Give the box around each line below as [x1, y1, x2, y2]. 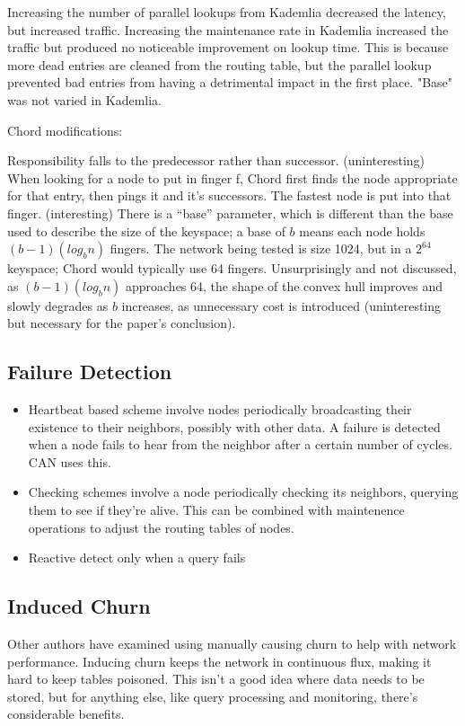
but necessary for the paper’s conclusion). [7, 314, 236, 332]
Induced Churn [7, 592, 151, 620]
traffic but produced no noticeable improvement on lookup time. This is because [7, 38, 449, 57]
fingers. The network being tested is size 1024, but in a [110, 239, 412, 258]
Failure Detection [7, 358, 172, 385]
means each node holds [299, 221, 426, 240]
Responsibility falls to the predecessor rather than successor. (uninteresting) [7, 151, 426, 170]
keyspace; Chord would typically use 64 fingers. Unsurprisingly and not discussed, [7, 259, 457, 278]
